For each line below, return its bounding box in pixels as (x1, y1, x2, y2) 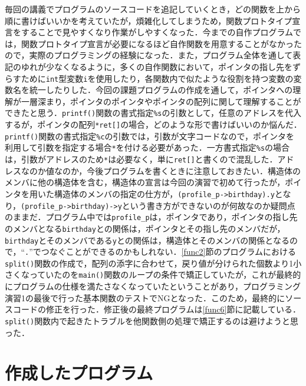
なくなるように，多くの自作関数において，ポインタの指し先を (54, 60, 292, 72)
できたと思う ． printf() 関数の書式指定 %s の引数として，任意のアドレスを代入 (5, 107, 302, 119)
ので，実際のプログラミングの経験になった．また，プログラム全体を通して (5, 49, 293, 61)
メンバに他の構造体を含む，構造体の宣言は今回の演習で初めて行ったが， (5, 176, 285, 188)
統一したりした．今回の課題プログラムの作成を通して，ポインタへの (29, 84, 293, 96)
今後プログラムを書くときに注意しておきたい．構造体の (87, 164, 301, 177)
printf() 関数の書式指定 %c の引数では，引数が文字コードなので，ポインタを (5, 129, 295, 142)
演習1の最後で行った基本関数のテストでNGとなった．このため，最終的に (5, 291, 285, 304)
